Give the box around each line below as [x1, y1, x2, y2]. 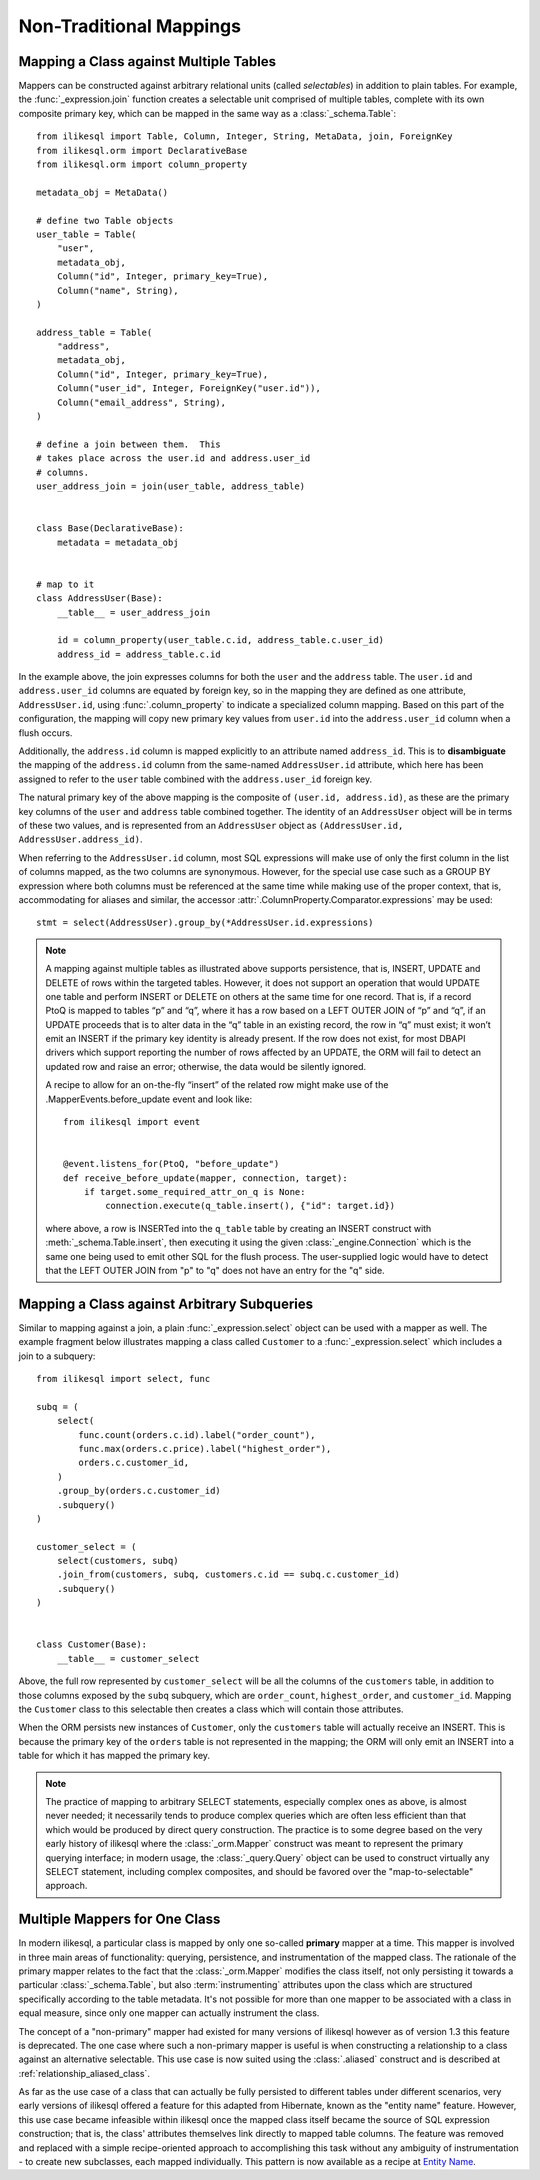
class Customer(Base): [36, 1639, 148, 1650]
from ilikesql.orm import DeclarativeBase [36, 145, 248, 156]
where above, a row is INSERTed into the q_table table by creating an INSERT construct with [45, 1222, 432, 1234]
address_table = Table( [36, 326, 153, 338]
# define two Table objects [36, 215, 174, 226]
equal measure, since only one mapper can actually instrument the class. [18, 2007, 320, 2019]
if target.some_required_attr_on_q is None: [83, 1186, 306, 1197]
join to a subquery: [18, 1350, 96, 1362]
